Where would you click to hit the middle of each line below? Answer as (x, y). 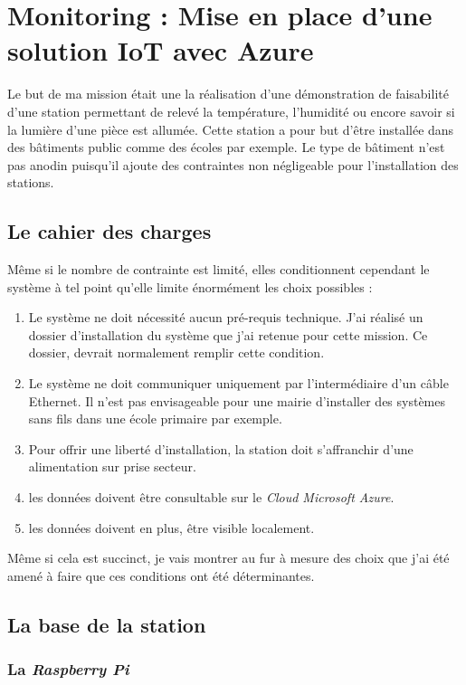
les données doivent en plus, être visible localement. (171, 527)
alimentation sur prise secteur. (112, 466)
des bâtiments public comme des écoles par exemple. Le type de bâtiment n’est (226, 147)
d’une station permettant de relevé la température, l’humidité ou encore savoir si (231, 111)
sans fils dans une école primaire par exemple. (155, 419)
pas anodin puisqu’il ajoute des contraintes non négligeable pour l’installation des (233, 164)
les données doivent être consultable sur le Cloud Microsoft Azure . (211, 497)
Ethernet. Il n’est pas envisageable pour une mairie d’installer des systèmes (237, 400)
